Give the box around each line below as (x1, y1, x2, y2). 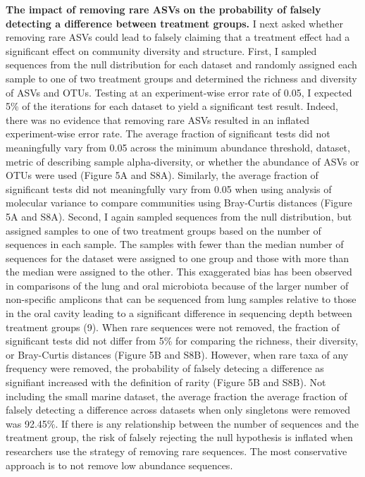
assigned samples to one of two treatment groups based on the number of (6, 223, 321, 237)
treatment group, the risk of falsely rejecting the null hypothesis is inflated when (6, 430, 353, 445)
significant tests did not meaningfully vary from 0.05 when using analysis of (6, 181, 332, 196)
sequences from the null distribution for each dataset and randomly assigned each (6, 57, 357, 72)
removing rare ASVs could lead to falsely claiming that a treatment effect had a (6, 30, 350, 44)
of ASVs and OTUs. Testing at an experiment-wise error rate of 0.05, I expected (6, 85, 352, 99)
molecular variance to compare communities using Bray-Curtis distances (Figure (6, 195, 352, 210)
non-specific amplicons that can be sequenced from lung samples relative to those (6, 292, 357, 306)
